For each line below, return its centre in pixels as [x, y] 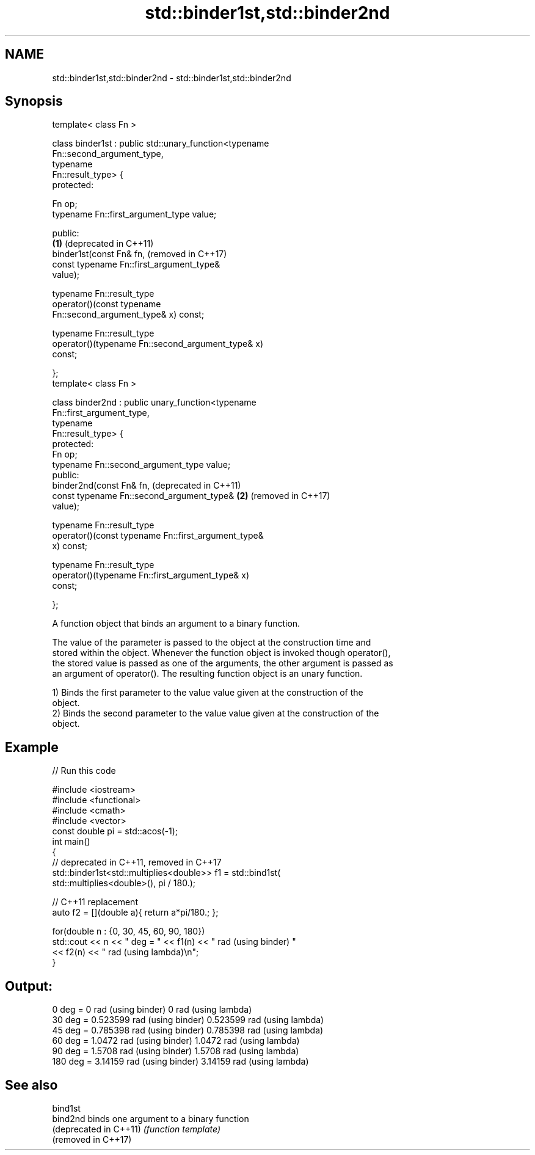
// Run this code [84, 771]
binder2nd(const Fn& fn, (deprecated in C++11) [147, 486]
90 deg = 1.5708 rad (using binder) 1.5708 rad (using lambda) [176, 1051]
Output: [29, 986]
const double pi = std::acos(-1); [115, 831]
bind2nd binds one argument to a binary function [151, 1118]
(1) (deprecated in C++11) [103, 244]
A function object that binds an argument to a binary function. [176, 624]
